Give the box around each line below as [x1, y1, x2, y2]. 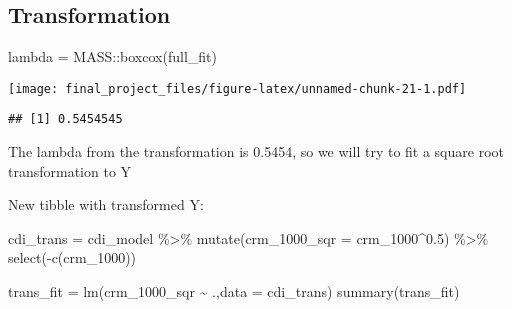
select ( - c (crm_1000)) [8, 247, 137, 268]
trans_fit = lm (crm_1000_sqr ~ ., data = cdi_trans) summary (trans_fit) [8, 281, 460, 302]
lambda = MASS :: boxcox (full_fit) [8, 46, 217, 67]
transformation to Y [8, 160, 132, 181]
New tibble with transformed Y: [8, 194, 204, 215]
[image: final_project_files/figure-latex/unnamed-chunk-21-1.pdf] [8, 81, 467, 96]
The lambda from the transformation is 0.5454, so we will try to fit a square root [8, 141, 504, 162]
